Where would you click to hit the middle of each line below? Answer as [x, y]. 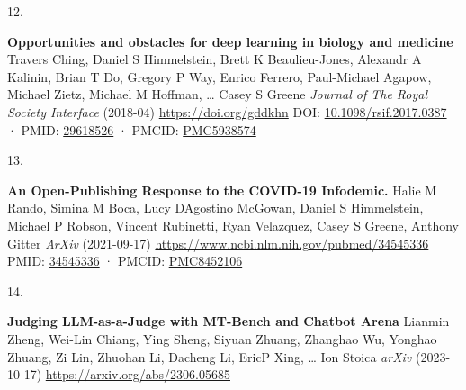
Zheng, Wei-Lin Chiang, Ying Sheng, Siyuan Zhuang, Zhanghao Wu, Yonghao [222, 338]
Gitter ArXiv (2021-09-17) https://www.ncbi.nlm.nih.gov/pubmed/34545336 [218, 243]
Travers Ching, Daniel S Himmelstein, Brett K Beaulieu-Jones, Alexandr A [215, 59]
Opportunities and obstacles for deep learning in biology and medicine [230, 41]
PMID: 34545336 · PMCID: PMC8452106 [125, 261]
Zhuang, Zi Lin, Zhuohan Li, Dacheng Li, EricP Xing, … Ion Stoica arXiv [210, 356]
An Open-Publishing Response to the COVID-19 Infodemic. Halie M [222, 190]
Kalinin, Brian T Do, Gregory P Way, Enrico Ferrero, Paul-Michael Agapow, [220, 76]
